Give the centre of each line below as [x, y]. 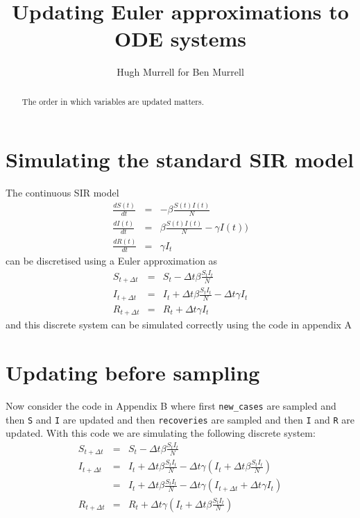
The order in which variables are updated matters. [113, 101]
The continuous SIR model [62, 193]
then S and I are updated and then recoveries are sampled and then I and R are [180, 419]
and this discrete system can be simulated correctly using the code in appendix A [179, 325]
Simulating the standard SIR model [180, 159]
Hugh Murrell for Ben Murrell [180, 72]
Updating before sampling [133, 373]
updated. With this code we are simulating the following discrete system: [161, 433]
